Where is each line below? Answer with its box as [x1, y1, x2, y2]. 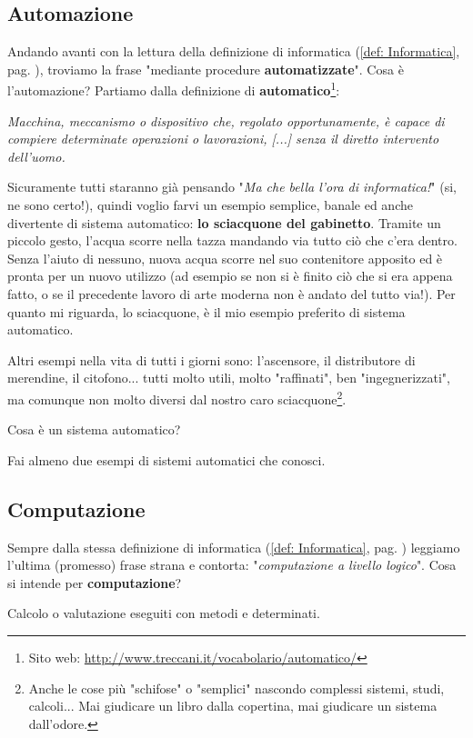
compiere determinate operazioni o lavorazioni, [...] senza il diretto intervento [7, 129, 439, 148]
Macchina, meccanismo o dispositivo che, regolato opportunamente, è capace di [7, 111, 445, 130]
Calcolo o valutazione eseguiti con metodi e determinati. [7, 603, 320, 623]
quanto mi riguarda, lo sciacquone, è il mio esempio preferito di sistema [7, 302, 406, 321]
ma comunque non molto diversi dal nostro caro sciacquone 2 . [7, 386, 347, 408]
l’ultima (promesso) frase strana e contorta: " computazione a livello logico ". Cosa [7, 555, 457, 574]
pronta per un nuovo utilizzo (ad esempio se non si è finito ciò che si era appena [7, 266, 453, 285]
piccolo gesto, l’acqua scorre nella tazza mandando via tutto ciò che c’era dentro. [7, 231, 458, 250]
